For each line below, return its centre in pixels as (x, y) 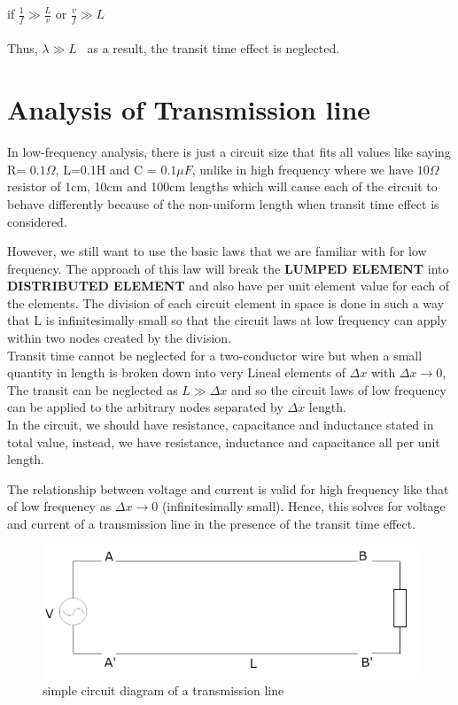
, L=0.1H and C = (106, 169)
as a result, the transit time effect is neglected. (213, 48)
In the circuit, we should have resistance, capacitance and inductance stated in (221, 425)
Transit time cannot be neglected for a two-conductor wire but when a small (215, 355)
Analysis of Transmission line (189, 109)
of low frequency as (59, 506)
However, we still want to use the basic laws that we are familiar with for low (217, 251)
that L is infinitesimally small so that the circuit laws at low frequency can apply (227, 320)
